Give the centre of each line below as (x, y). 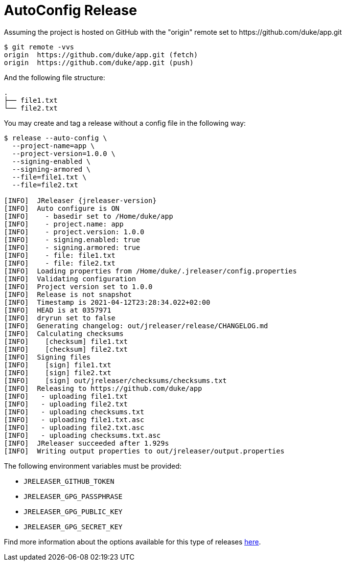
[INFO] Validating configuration (70, 279)
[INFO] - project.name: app (64, 224)
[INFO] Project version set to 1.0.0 (78, 286)
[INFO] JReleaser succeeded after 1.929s (87, 443)
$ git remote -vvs (39, 47)
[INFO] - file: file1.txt (60, 255)
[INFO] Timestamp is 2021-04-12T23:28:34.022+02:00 (107, 302)
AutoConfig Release (70, 10)
